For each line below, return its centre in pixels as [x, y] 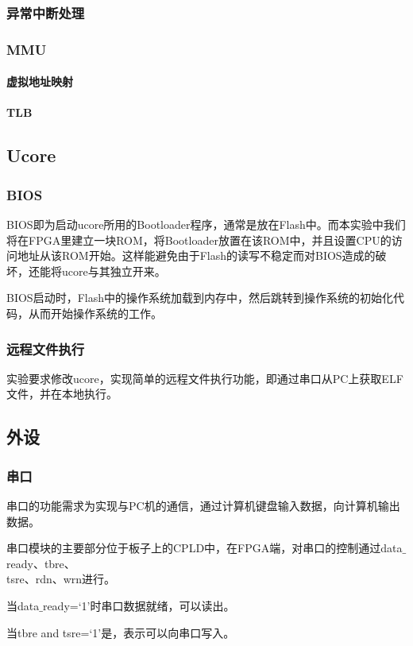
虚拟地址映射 [40, 81]
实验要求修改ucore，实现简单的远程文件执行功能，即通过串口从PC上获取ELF [205, 378]
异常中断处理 [46, 12]
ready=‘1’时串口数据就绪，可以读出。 [139, 605]
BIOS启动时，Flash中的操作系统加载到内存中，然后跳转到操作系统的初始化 [200, 298]
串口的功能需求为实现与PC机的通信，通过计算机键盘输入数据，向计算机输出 [203, 506]
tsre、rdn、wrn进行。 [61, 579]
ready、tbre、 [41, 563]
